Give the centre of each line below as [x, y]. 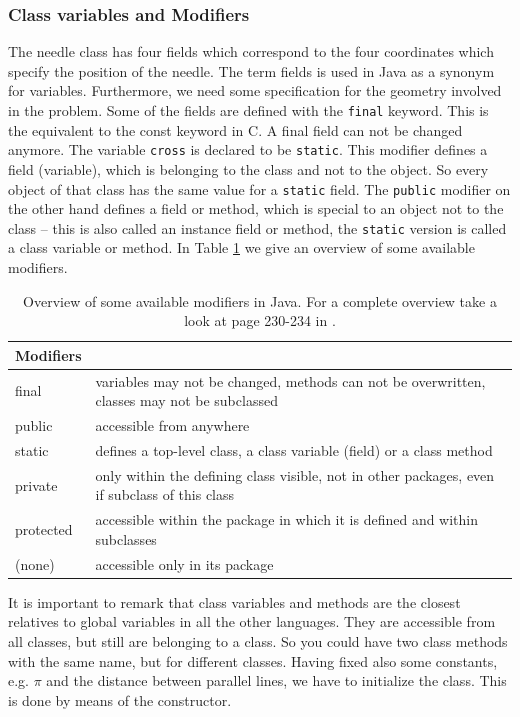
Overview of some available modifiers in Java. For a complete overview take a [260, 300]
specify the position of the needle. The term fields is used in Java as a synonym [251, 70]
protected [44, 528]
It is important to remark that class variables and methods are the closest [234, 601]
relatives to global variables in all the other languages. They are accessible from [252, 621]
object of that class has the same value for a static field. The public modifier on [259, 188]
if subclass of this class [165, 494]
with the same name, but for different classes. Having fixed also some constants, [253, 660]
